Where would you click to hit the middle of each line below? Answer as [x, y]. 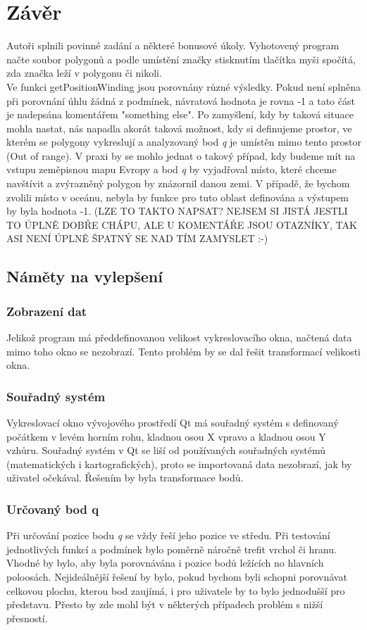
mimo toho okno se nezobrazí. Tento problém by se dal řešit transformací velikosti [183, 351]
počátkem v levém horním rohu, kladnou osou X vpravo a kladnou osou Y [166, 436]
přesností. [27, 618]
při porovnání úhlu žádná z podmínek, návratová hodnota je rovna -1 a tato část [181, 100]
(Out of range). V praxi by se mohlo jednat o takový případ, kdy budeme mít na [181, 155]
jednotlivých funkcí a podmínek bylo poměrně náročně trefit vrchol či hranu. [172, 549]
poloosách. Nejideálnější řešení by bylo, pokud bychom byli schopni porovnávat [177, 577]
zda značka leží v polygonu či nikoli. [84, 73]
